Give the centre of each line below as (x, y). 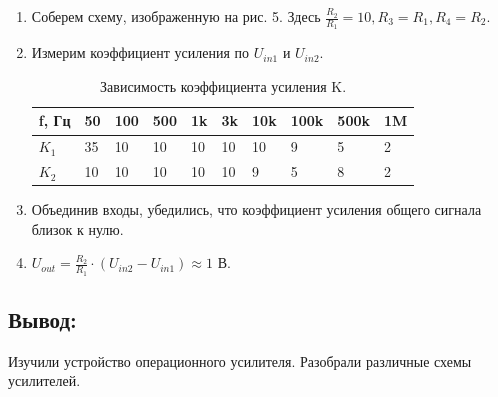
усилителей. (44, 380)
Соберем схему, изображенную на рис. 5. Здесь (176, 16)
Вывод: (42, 319)
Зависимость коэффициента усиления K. (223, 85)
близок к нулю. (77, 228)
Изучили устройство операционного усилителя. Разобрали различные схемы (240, 360)
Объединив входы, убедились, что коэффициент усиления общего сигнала (256, 209)
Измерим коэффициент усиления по (140, 52)
